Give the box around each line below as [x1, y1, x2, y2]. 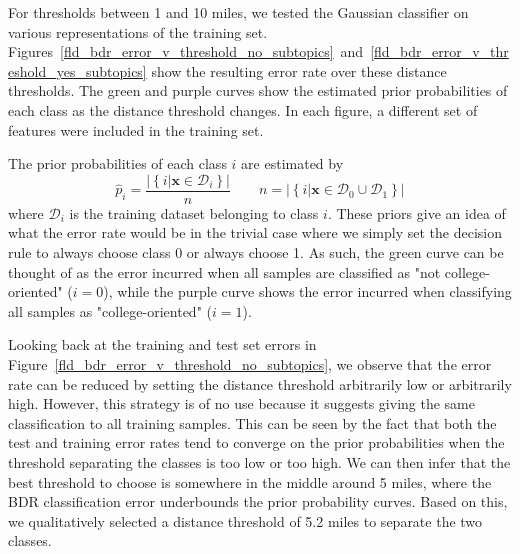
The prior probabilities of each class [8, 153, 227, 174]
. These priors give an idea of [327, 202, 506, 223]
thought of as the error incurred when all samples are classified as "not [8, 261, 441, 282]
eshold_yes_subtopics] [8, 60, 147, 81]
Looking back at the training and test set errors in [8, 334, 317, 355]
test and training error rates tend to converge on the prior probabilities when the [8, 432, 505, 453]
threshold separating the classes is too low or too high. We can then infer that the [8, 451, 511, 472]
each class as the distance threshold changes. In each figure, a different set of [8, 99, 478, 120]
